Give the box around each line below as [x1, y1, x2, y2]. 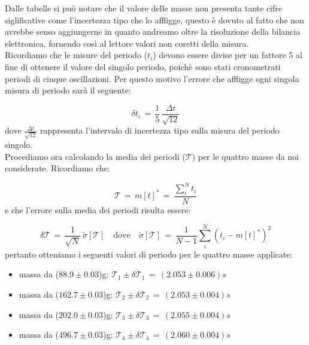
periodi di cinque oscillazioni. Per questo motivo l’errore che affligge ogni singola [5, 72, 299, 84]
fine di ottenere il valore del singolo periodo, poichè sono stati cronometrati [5, 60, 281, 72]
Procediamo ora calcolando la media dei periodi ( [5, 150, 186, 162]
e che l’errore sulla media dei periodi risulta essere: [5, 204, 191, 216]
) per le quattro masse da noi [192, 150, 299, 162]
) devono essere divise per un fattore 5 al [153, 49, 302, 61]
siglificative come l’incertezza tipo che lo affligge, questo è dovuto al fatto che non [5, 13, 304, 26]
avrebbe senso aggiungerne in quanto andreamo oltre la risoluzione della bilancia [5, 25, 301, 38]
